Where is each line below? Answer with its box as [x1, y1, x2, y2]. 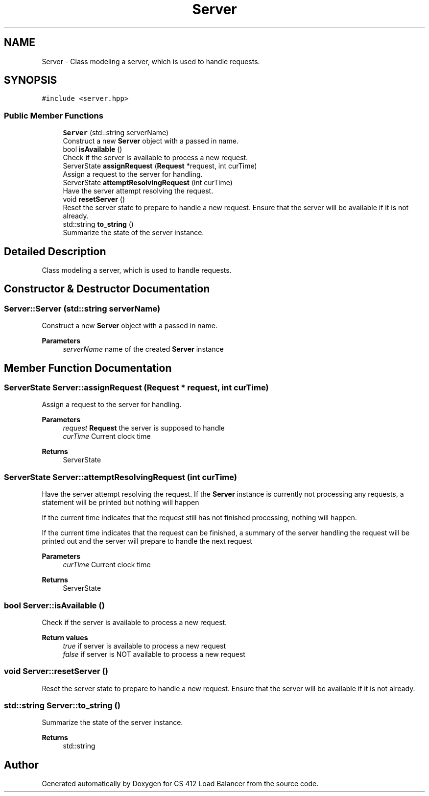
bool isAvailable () [63, 145, 122, 154]
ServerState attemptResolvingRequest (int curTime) [63, 178, 233, 187]
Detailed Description [4, 245, 106, 258]
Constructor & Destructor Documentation [4, 283, 210, 295]
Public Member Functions [4, 110, 103, 121]
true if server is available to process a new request [63, 641, 226, 650]
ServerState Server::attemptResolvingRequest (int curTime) [4, 472, 238, 482]
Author [4, 758, 39, 771]
